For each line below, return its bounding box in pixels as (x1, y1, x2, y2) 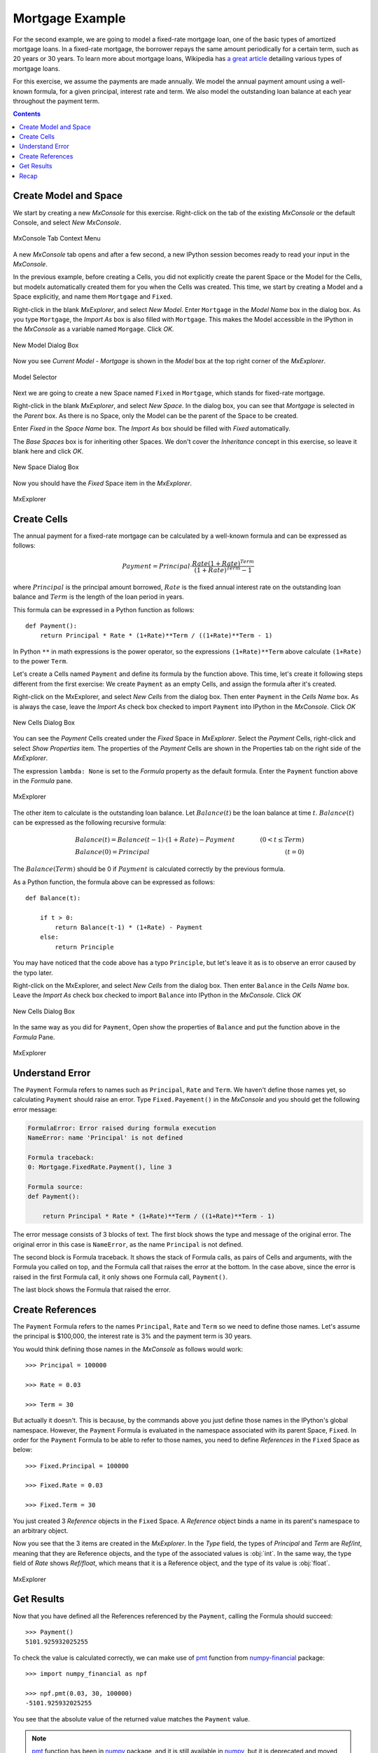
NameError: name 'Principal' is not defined (27, 1134, 183, 1142)
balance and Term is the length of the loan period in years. (13, 593, 185, 601)
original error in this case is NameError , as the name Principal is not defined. (13, 1240, 243, 1248)
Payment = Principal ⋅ (122, 562, 192, 570)
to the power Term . (13, 657, 68, 665)
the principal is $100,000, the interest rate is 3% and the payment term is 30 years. (13, 1332, 252, 1341)
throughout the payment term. (13, 97, 100, 105)
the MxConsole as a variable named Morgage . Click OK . (13, 325, 174, 333)
